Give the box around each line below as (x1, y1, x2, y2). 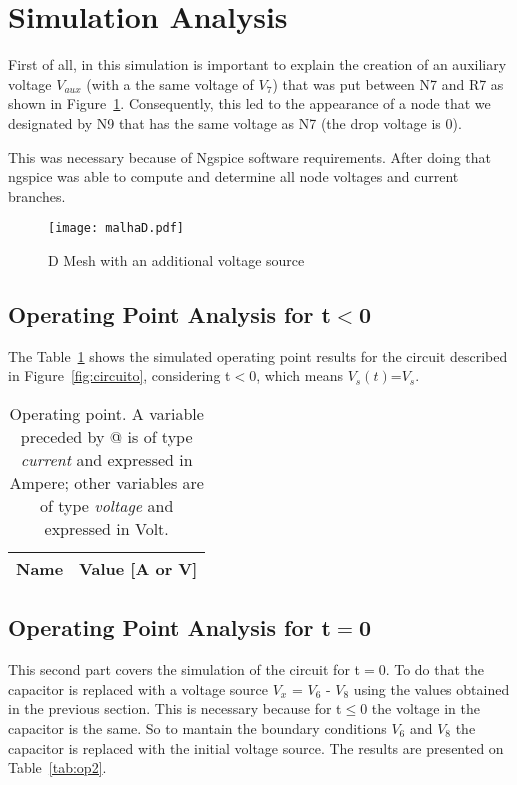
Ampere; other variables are (9, 470, 204, 494)
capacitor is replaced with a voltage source (8, 678, 269, 699)
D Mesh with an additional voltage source (48, 249, 305, 270)
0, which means (249, 365, 343, 386)
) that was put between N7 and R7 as (272, 73, 504, 94)
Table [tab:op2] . (8, 757, 107, 778)
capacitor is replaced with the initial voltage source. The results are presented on (8, 737, 504, 758)
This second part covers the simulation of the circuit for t (8, 659, 361, 680)
